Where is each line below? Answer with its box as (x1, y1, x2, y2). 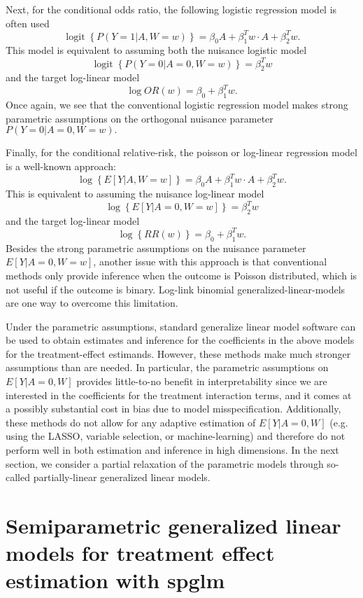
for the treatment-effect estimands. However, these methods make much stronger (6, 346, 351, 361)
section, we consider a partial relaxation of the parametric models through (6, 456, 324, 471)
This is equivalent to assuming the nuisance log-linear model (6, 186, 264, 200)
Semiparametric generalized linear (6, 511, 341, 539)
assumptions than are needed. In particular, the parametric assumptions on (6, 360, 329, 375)
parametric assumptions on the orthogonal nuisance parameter (6, 111, 273, 125)
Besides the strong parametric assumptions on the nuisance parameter (6, 240, 306, 255)
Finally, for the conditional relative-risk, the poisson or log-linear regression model (6, 145, 357, 160)
